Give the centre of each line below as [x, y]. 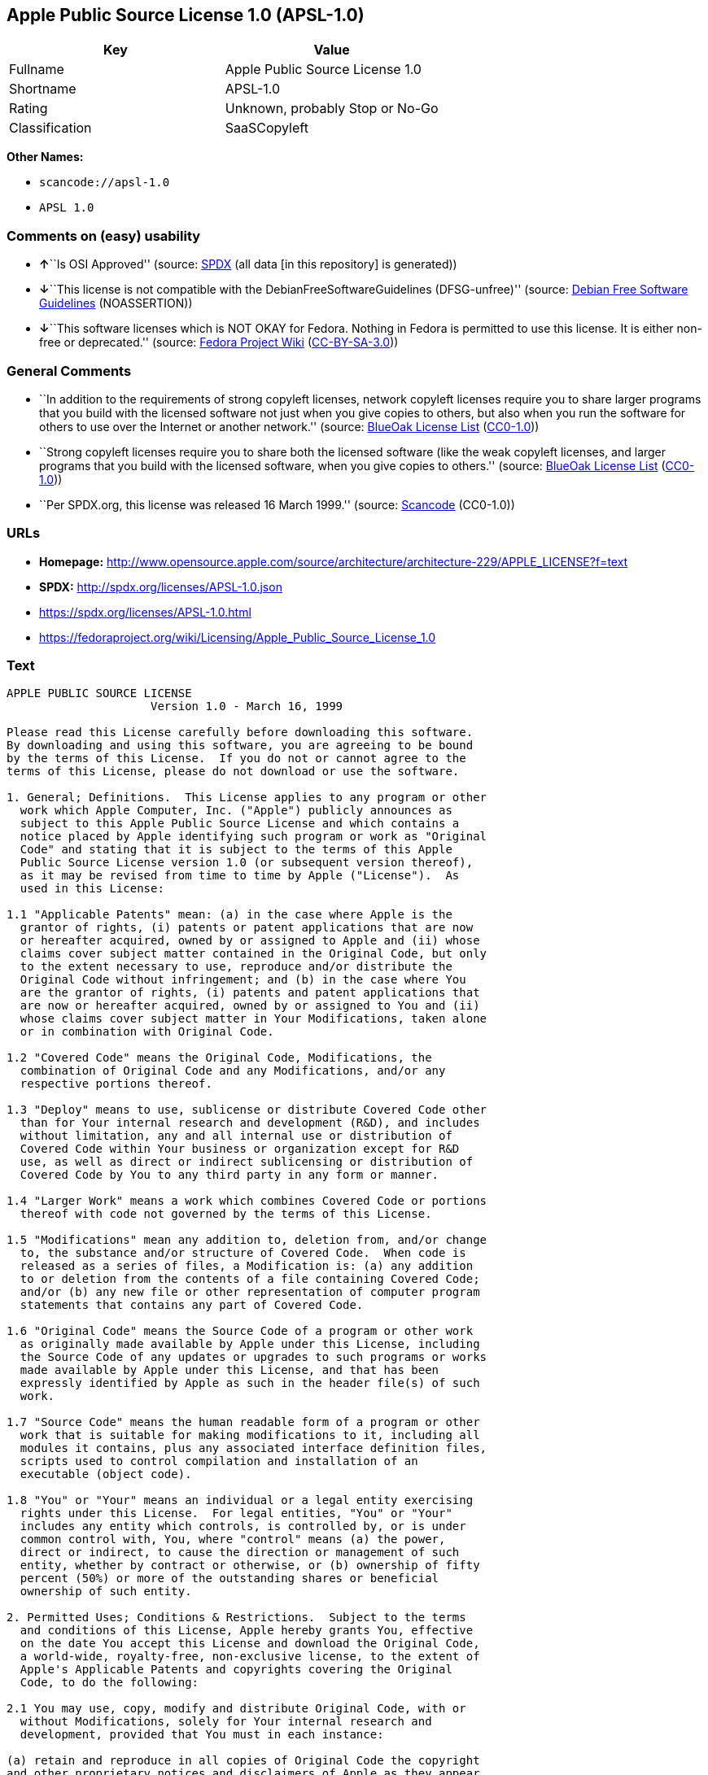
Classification [50, 128]
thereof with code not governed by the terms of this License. [226, 1214]
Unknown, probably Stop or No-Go [332, 109]
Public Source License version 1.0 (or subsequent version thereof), [247, 863]
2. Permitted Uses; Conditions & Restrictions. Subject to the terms [236, 1618]
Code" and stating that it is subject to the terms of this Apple [236, 850]
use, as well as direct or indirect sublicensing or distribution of [247, 1162]
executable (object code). [106, 1474]
